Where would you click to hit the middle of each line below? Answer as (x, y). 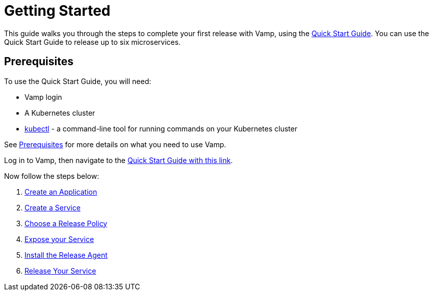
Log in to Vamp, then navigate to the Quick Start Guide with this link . (119, 160)
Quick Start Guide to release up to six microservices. (93, 42)
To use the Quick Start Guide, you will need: (78, 81)
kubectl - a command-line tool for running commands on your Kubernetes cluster (161, 128)
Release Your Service (60, 271)
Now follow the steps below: (52, 176)
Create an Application (61, 192)
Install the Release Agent (66, 255)
